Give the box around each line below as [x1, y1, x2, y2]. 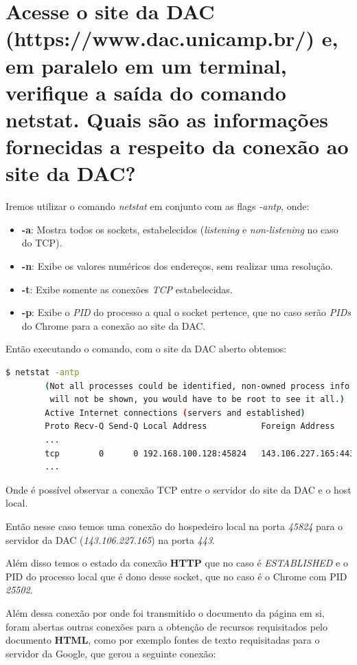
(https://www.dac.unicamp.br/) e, [5, 24, 338, 52]
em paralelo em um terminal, [5, 51, 287, 79]
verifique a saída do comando [5, 78, 286, 106]
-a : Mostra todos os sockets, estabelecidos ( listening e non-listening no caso [21, 222, 338, 236]
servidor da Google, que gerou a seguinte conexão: [5, 646, 216, 660]
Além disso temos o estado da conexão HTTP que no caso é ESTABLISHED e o [5, 556, 348, 570]
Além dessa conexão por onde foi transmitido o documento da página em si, [5, 605, 325, 620]
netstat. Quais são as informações [5, 105, 328, 133]
